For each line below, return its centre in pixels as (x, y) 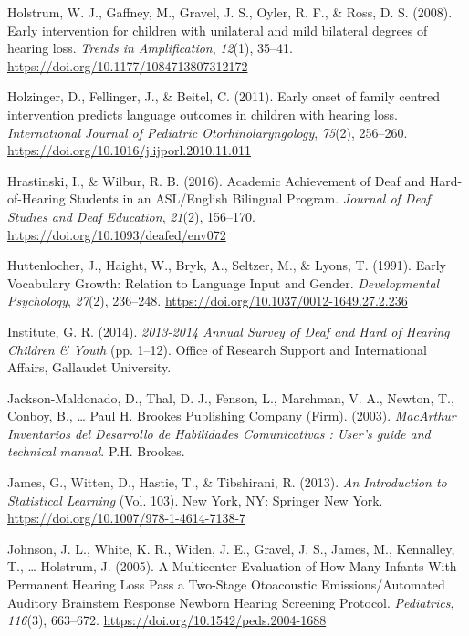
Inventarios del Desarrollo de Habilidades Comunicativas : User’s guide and (219, 433)
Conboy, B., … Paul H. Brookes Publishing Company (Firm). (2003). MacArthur (232, 416)
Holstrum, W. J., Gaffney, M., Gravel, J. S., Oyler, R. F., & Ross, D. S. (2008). (230, 12)
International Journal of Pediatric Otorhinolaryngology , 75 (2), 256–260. (208, 132)
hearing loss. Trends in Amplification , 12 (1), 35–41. (150, 48)
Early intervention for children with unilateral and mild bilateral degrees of (218, 30)
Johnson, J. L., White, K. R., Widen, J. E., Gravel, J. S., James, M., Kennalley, (231, 548)
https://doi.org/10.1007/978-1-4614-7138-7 (127, 518)
